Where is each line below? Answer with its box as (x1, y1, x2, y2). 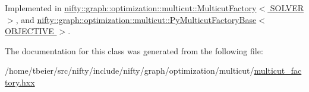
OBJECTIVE (5, 25, 54, 37)
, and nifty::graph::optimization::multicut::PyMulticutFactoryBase (15, 13, 257, 25)
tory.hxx (5, 75, 35, 88)
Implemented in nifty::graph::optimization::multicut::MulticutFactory (5, 2, 257, 14)
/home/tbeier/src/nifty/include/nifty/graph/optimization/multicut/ (5, 64, 254, 77)
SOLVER (270, 2, 304, 14)
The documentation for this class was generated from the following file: (5, 44, 263, 57)
